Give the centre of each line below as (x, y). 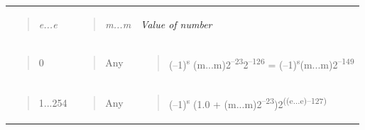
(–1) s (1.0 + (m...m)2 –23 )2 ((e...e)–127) (247, 103)
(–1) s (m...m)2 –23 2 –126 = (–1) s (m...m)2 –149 (261, 63)
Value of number (176, 24)
